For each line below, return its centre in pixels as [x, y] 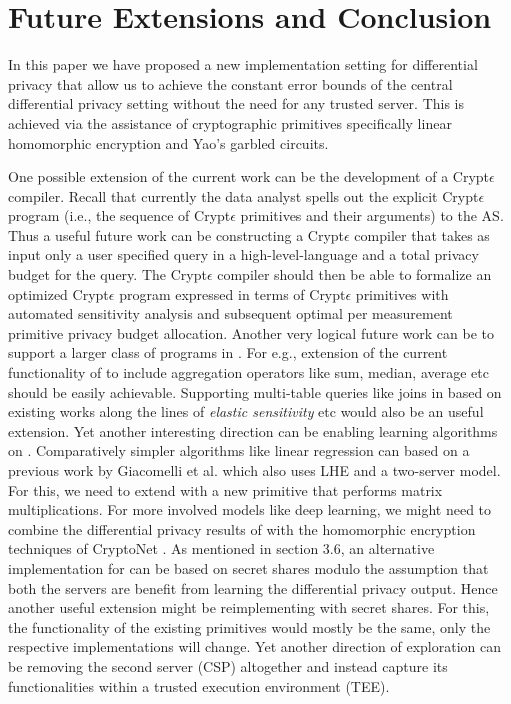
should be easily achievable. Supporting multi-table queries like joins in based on [255, 391]
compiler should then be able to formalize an [354, 274]
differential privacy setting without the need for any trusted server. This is [236, 103]
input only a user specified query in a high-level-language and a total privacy [243, 254]
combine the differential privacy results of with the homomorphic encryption [242, 528]
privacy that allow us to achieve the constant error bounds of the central [230, 83]
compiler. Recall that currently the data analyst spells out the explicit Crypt [243, 195]
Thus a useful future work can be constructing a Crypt [176, 234]
